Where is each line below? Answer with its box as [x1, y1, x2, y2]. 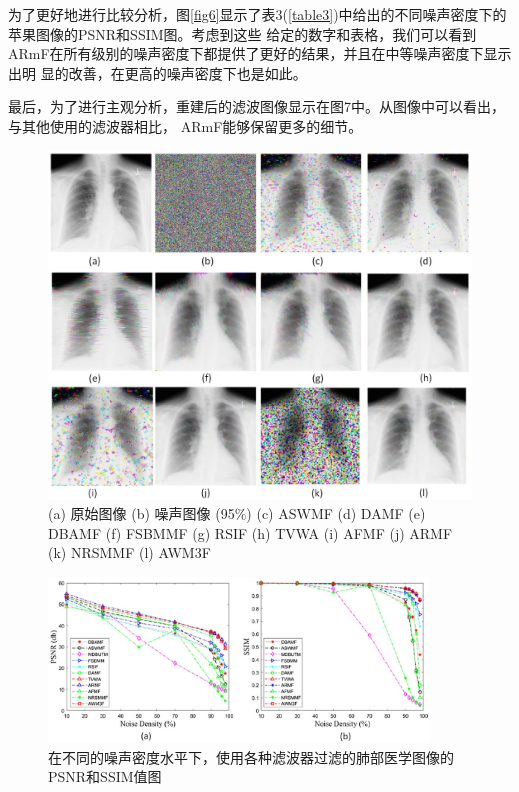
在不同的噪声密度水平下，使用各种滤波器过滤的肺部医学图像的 [48, 746, 454, 767]
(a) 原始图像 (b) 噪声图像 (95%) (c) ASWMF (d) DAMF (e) [48, 503, 426, 524]
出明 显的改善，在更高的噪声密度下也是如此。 [8, 62, 307, 83]
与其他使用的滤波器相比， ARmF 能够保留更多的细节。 [8, 115, 363, 136]
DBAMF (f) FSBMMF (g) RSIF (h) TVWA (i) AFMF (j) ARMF [48, 522, 453, 543]
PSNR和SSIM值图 [48, 766, 162, 787]
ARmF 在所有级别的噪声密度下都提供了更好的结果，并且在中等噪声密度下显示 [8, 43, 512, 64]
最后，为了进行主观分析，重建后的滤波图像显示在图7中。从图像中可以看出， [8, 96, 505, 117]
